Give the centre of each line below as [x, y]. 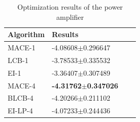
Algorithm [26, 34]
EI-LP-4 [20, 111]
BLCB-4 [21, 98]
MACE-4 [22, 85]
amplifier [70, 17]
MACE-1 [22, 48]
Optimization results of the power [70, 7]
